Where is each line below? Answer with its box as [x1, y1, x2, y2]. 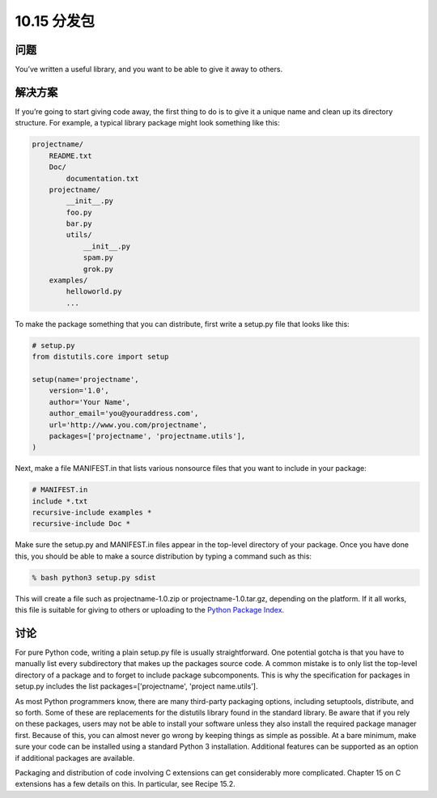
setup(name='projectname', [32, 375, 139, 384]
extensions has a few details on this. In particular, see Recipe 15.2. [15, 779, 236, 789]
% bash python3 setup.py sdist [32, 573, 157, 582]
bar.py [66, 219, 92, 228]
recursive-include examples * [32, 508, 152, 517]
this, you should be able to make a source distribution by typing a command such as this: [15, 551, 312, 561]
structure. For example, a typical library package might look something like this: [15, 118, 280, 128]
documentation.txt [66, 174, 139, 183]
